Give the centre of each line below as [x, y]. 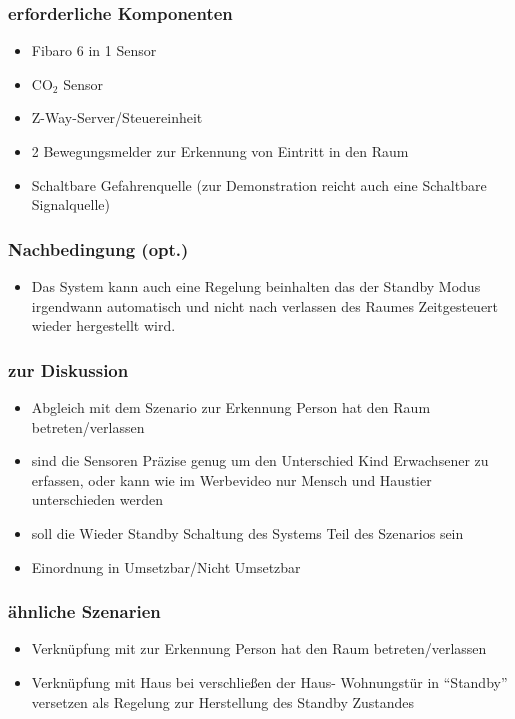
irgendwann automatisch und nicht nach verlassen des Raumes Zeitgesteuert [265, 305]
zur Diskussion [68, 369]
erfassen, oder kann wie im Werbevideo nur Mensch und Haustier [231, 479]
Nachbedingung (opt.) [98, 248]
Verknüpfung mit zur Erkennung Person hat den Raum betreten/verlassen [259, 648]
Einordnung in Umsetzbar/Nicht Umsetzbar [166, 566]
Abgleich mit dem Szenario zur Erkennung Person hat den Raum [231, 407]
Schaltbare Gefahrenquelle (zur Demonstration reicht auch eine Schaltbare [259, 184]
